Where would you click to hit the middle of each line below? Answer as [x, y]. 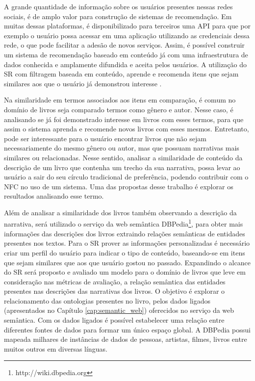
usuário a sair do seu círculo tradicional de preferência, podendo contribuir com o [126, 177]
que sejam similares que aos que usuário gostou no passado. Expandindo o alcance [127, 262]
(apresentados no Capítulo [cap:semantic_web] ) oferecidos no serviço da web [119, 310]
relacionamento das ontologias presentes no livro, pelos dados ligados [107, 300]
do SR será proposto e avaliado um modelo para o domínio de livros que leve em [125, 272]
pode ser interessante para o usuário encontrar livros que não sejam [105, 138]
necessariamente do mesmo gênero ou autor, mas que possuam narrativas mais [122, 148]
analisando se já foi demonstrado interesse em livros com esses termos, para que [124, 119]
